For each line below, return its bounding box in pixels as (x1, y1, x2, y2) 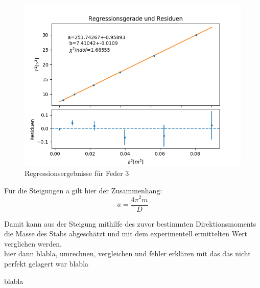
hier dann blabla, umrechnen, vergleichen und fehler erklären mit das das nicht (4, 248, 251, 259)
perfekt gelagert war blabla (4, 258, 89, 269)
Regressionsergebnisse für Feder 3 (25, 168, 129, 179)
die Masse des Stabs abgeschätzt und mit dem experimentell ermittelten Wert (4, 228, 248, 239)
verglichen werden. (4, 238, 62, 249)
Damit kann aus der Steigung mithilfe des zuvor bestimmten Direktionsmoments (4, 218, 256, 229)
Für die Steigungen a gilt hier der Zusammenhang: (4, 185, 162, 195)
